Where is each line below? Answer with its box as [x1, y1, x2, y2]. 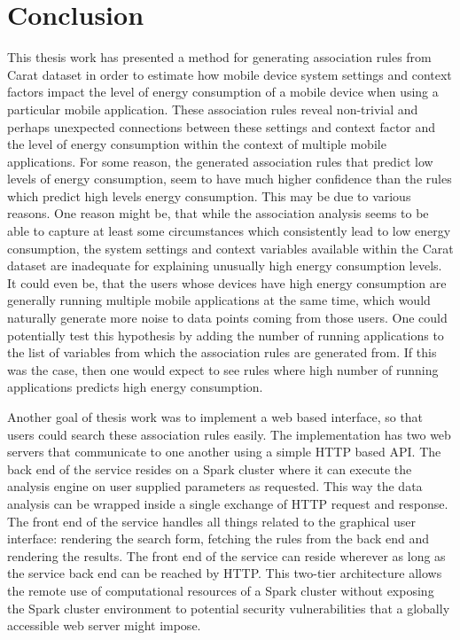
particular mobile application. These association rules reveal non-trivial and [7, 99, 418, 118]
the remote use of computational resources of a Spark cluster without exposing [7, 581, 434, 599]
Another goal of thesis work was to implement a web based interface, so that [7, 408, 424, 425]
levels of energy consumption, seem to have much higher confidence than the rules [7, 169, 452, 188]
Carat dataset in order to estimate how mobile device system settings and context [7, 65, 452, 83]
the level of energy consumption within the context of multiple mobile [7, 135, 386, 153]
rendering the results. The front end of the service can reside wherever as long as [7, 546, 446, 565]
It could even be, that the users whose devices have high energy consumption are [7, 273, 447, 292]
